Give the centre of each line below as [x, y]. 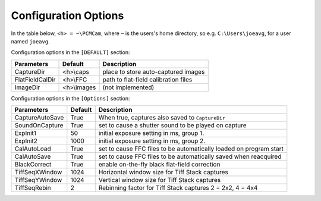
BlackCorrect [33, 165]
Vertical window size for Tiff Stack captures [160, 180]
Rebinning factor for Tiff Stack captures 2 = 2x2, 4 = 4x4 [178, 188]
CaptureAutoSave [39, 118]
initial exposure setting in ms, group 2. [152, 141]
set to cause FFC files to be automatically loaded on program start [191, 149]
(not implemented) [128, 87]
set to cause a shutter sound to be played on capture [172, 125]
